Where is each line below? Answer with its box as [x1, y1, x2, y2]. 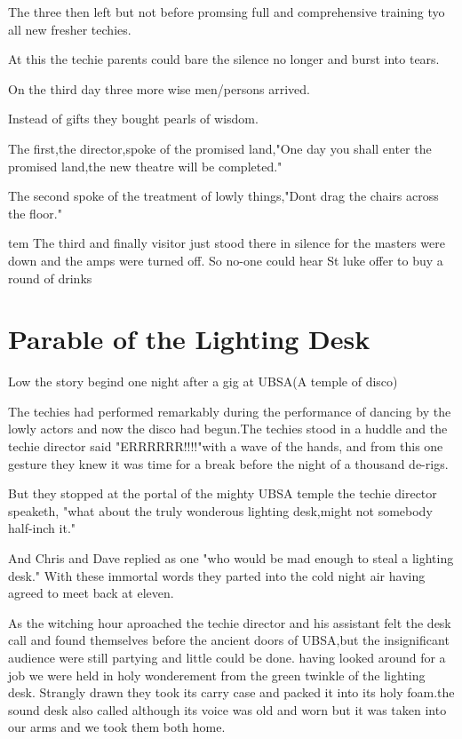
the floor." [8, 203, 62, 222]
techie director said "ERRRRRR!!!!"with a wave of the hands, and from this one [8, 437, 443, 456]
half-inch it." [8, 519, 76, 537]
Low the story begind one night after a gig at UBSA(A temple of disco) [8, 372, 398, 391]
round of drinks [8, 268, 92, 287]
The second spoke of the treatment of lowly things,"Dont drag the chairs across [8, 187, 439, 205]
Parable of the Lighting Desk [8, 321, 370, 357]
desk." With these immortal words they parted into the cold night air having [8, 566, 426, 584]
